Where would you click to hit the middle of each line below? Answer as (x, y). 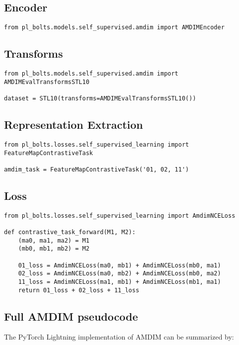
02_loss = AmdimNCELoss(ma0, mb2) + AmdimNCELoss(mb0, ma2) (119, 274)
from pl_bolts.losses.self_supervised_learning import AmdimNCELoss (120, 216)
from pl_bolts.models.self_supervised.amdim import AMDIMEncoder (114, 28)
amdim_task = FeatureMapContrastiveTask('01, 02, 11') (97, 169)
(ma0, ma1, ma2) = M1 (54, 240)
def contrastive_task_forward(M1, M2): (70, 232)
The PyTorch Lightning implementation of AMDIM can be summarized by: (119, 337)
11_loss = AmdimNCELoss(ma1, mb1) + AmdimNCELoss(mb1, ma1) (119, 282)
